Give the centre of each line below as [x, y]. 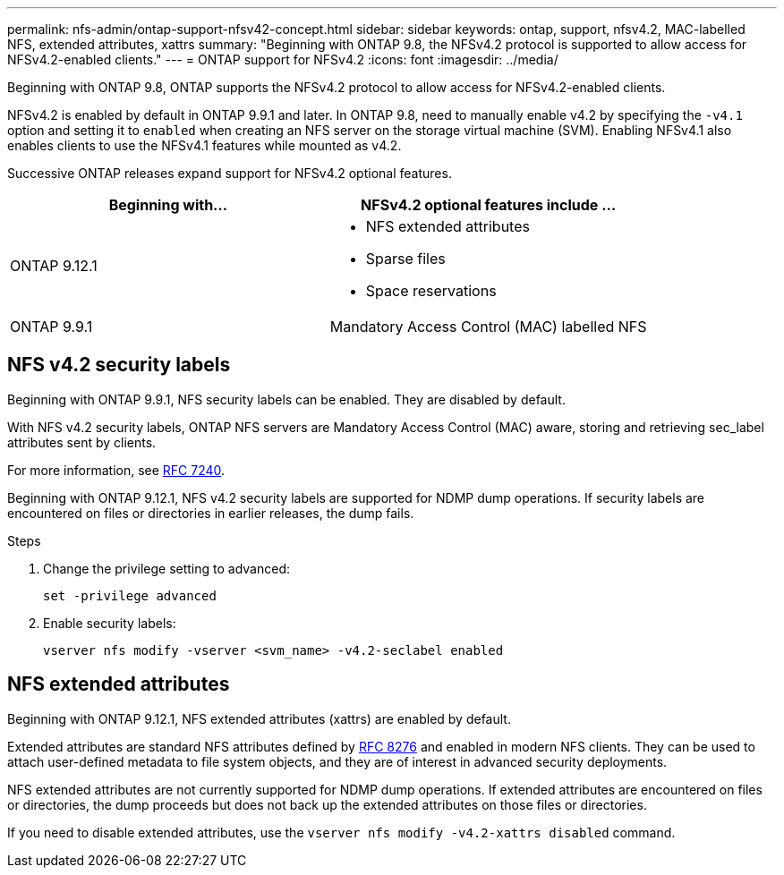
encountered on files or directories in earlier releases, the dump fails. [211, 513]
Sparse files [405, 259]
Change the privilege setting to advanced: [167, 568]
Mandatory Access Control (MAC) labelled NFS [488, 327]
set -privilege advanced [130, 595]
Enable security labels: [110, 623]
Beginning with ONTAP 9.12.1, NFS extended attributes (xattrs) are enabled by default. [259, 718]
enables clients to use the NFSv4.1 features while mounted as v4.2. [205, 145]
